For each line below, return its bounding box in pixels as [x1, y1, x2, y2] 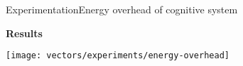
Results [6, 25, 43, 40]
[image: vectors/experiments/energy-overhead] [6, 51, 229, 61]
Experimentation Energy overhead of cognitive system [6, 2, 238, 16]
